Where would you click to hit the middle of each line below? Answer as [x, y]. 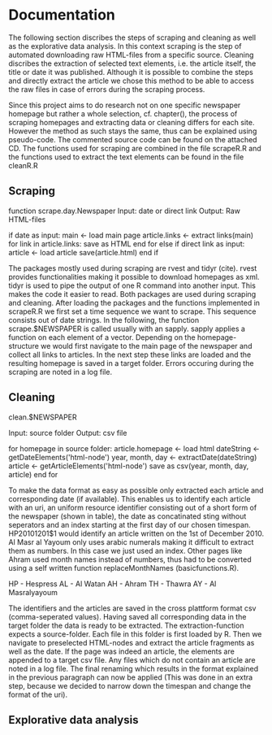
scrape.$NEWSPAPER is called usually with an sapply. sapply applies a [127, 328]
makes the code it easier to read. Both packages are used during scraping [132, 294]
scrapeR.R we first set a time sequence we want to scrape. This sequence [132, 311]
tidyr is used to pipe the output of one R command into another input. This [132, 285]
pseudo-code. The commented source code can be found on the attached [133, 139]
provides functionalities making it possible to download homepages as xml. [134, 276]
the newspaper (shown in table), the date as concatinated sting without [127, 516]
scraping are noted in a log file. [60, 372]
